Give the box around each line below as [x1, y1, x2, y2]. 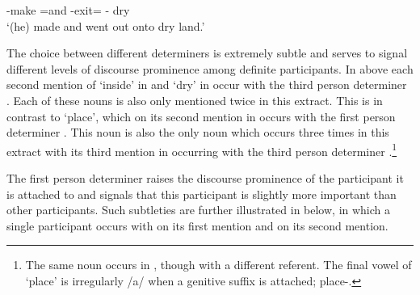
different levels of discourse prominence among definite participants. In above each [6, 60, 414, 77]
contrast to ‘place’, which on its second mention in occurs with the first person [6, 107, 396, 124]
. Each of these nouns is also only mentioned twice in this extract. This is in [6, 91, 383, 108]
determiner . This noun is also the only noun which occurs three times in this [6, 124, 389, 141]
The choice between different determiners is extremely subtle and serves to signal [6, 44, 408, 61]
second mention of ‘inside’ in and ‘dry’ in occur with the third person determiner [6, 76, 407, 93]
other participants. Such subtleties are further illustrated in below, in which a [6, 201, 391, 218]
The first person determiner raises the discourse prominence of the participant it [6, 170, 404, 186]
